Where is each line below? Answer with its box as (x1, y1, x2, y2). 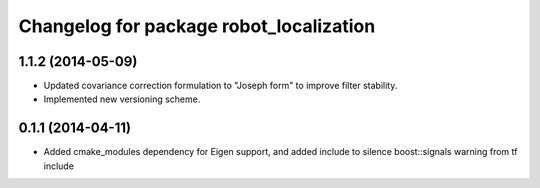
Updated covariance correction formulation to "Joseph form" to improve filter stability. (43, 80, 398, 92)
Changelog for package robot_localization (18, 15, 376, 37)
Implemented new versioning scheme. (43, 93, 201, 105)
